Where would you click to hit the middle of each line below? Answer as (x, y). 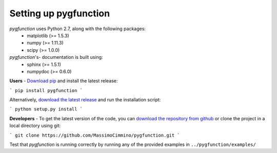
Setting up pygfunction (60, 13)
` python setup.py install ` (46, 109)
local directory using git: (35, 126)
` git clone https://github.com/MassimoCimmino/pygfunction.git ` (95, 135)
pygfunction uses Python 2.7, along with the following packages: (78, 29)
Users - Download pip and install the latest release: (64, 81)
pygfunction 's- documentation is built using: (56, 57)
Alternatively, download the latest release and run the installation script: (85, 100)
